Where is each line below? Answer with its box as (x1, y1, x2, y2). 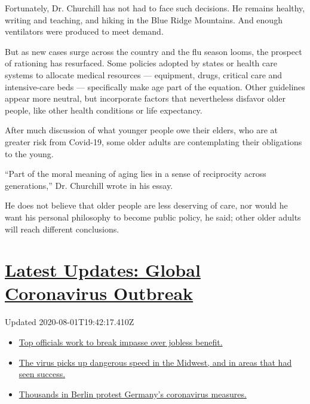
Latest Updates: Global (5, 258, 201, 282)
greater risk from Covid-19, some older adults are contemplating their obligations (5, 135, 302, 148)
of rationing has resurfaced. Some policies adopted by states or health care (5, 57, 277, 69)
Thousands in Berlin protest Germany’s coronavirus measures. (19, 387, 247, 400)
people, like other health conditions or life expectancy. (5, 103, 202, 116)
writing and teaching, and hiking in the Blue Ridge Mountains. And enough (5, 13, 283, 26)
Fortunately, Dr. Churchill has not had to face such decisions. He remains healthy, (5, 2, 305, 14)
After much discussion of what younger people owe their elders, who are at (5, 124, 278, 136)
